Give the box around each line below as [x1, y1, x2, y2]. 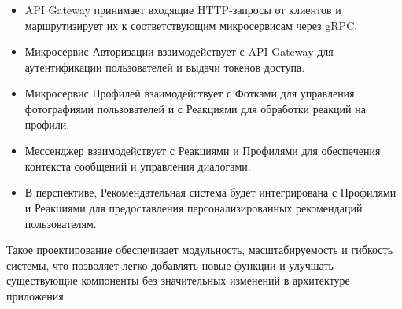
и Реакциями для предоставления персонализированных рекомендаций [24, 199, 363, 215]
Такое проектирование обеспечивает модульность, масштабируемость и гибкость [6, 241, 393, 258]
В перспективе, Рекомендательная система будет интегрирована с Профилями [24, 184, 396, 200]
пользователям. [24, 215, 97, 231]
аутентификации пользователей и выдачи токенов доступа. [24, 58, 305, 75]
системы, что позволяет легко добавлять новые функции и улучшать [6, 256, 334, 273]
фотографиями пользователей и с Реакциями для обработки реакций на [24, 100, 366, 116]
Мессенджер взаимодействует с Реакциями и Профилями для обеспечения [24, 142, 381, 159]
